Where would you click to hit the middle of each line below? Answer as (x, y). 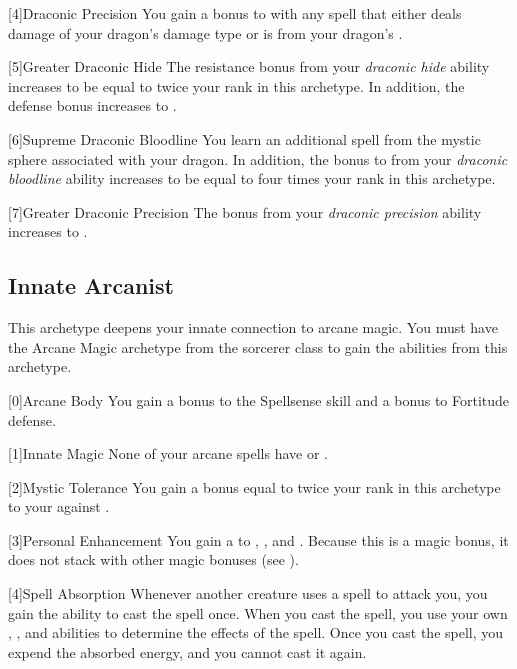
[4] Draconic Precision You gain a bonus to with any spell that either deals (235, 13)
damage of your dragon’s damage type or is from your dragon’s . (205, 32)
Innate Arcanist (91, 285)
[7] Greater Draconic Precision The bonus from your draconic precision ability (245, 211)
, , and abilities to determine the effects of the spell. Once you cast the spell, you (256, 632)
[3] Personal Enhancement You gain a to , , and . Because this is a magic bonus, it (258, 539)
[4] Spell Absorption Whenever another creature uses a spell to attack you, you (248, 593)
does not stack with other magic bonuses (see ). (153, 559)
